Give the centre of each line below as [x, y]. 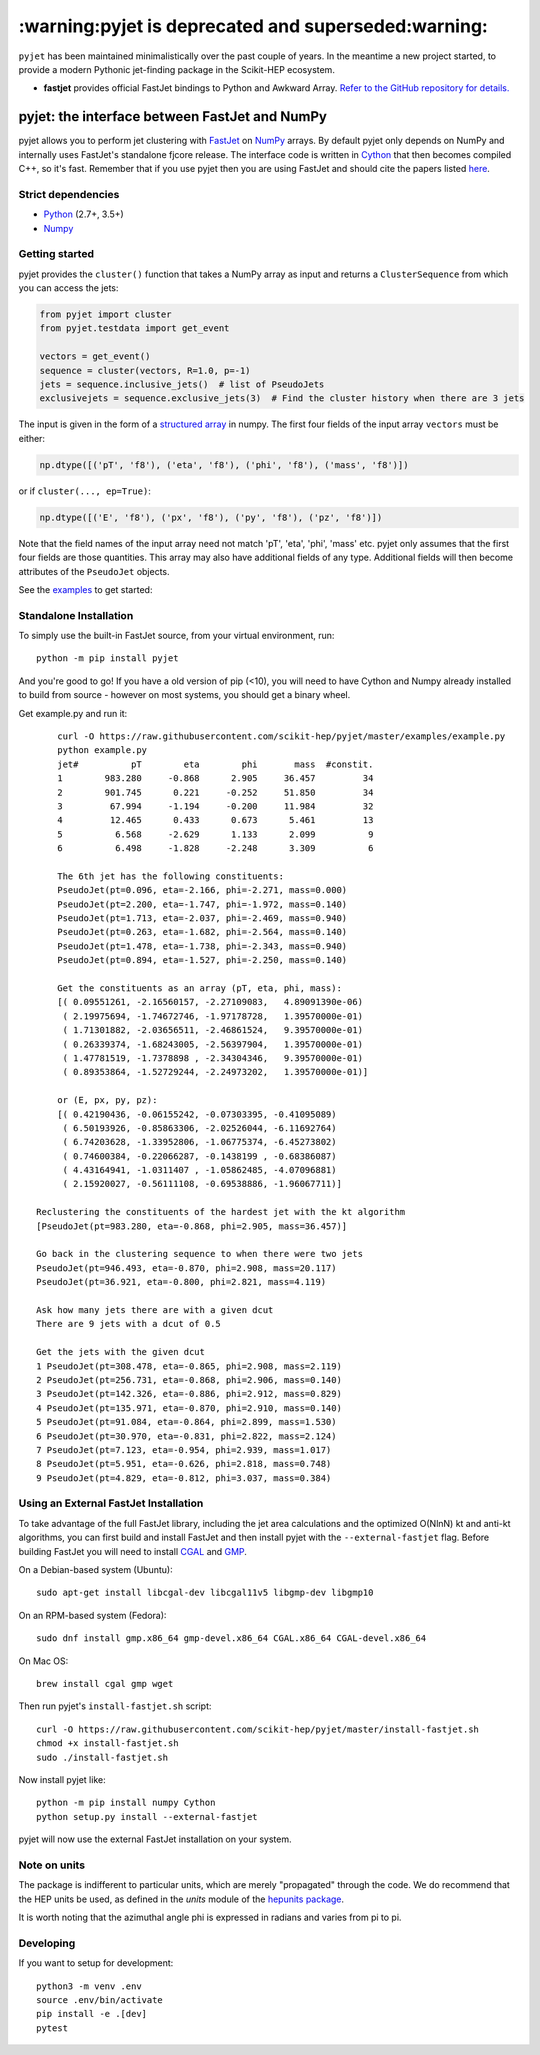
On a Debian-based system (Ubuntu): [96, 1569]
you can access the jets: [68, 288]
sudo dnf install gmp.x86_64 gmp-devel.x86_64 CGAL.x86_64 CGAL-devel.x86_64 [231, 1638]
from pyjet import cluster [105, 314]
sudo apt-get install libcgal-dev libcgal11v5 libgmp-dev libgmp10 [205, 1593]
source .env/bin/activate [100, 1999]
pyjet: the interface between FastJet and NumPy [172, 116]
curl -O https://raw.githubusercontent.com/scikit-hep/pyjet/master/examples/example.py [281, 736]
